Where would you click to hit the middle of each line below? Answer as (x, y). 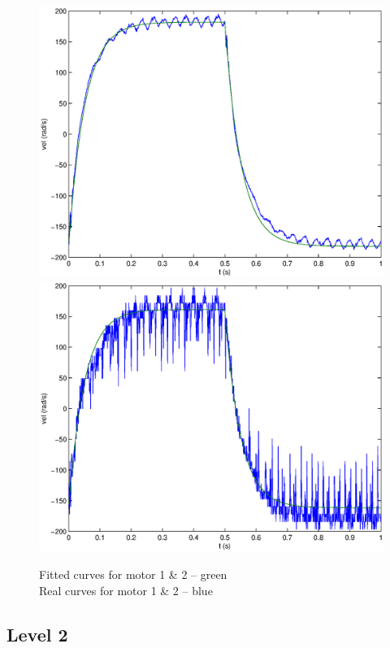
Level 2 (37, 634)
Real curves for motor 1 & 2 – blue (126, 590)
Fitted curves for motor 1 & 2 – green (133, 574)
